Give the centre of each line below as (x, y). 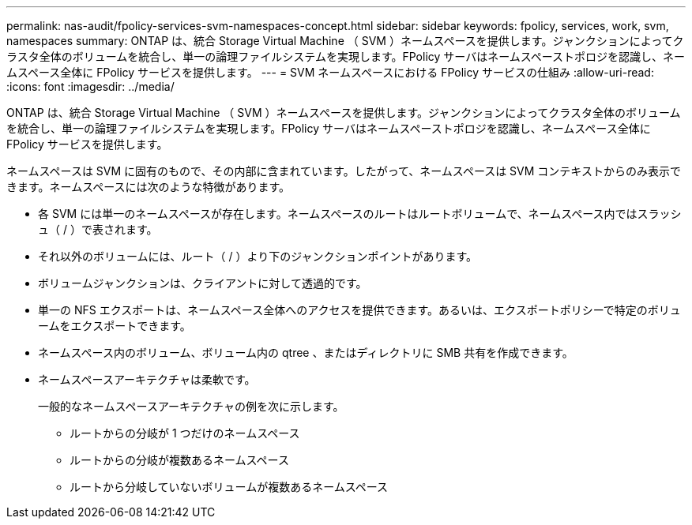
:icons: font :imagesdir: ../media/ (90, 86)
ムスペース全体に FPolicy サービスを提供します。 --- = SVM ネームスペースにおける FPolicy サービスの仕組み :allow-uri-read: (330, 72)
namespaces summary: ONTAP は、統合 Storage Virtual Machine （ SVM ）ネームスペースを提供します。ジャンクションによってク (345, 41)
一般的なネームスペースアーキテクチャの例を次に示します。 (191, 406)
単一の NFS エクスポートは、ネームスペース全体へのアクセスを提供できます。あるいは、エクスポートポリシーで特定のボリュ (359, 310)
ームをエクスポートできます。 (115, 326)
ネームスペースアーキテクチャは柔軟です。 (147, 379)
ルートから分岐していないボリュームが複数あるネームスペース (229, 487)
